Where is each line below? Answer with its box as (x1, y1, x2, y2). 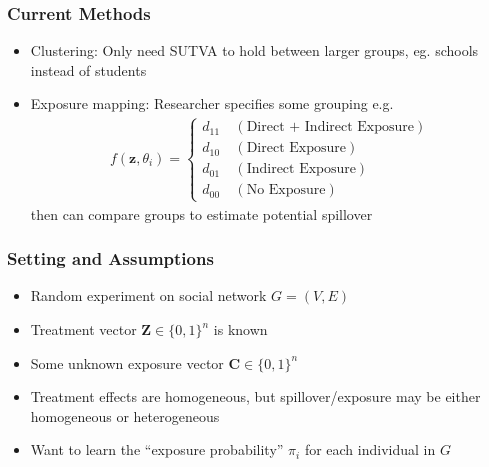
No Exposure (246, 183, 326, 198)
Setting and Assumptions (7, 246, 214, 271)
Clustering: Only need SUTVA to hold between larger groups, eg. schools (30, 40, 479, 61)
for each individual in (304, 439, 436, 460)
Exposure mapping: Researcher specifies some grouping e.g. (30, 93, 394, 114)
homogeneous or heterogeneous (30, 405, 220, 426)
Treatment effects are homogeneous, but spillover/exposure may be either (30, 386, 481, 407)
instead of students (30, 59, 147, 80)
